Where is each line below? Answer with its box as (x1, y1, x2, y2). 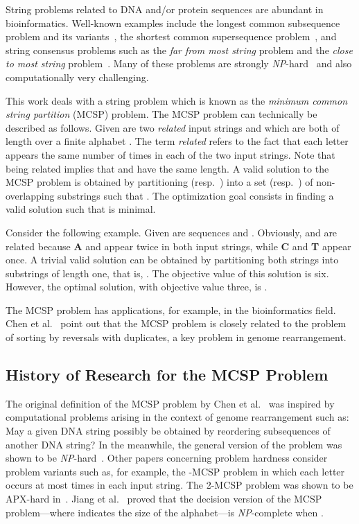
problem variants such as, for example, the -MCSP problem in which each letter (6, 464, 345, 478)
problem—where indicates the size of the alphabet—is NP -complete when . (6, 505, 324, 519)
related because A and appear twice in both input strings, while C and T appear (6, 238, 351, 253)
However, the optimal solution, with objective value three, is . (6, 279, 268, 294)
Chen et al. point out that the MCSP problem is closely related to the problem (6, 316, 347, 331)
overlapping (6, 188, 55, 202)
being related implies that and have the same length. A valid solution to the (6, 161, 329, 175)
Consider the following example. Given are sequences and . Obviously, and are (6, 225, 338, 239)
